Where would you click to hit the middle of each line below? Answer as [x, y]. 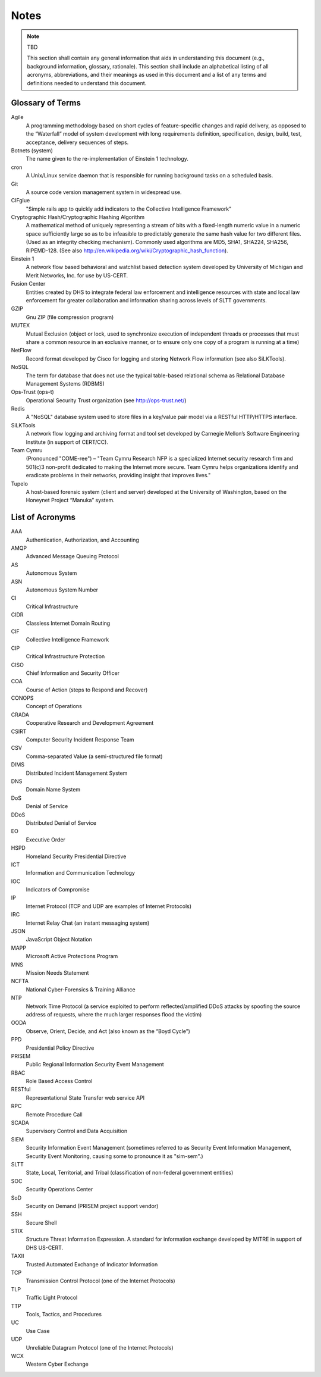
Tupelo [19, 483]
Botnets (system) [32, 150]
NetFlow [21, 350]
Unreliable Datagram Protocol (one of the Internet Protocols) [100, 1347]
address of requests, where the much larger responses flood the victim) [114, 1014]
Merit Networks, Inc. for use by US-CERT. [77, 275]
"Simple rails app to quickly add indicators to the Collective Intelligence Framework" [129, 209]
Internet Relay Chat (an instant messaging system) [88, 923]
